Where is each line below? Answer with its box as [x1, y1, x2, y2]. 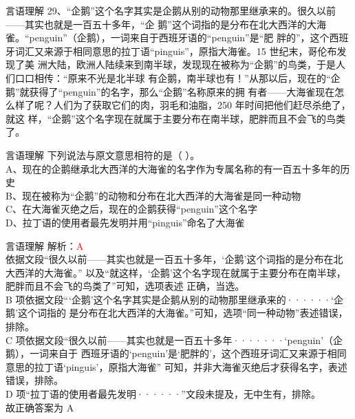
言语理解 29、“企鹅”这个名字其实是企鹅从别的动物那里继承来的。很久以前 [6, 3, 336, 17]
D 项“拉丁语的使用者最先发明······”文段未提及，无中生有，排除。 [6, 387, 321, 401]
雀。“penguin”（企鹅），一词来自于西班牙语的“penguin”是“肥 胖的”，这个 [6, 30, 330, 45]
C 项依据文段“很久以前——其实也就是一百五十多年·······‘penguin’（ [6, 332, 334, 347]
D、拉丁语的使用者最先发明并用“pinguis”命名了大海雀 [6, 215, 245, 229]
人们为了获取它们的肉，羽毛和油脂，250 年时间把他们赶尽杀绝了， [53, 98, 351, 112]
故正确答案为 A [6, 400, 74, 414]
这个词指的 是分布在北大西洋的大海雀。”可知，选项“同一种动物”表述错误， [17, 305, 348, 320]
